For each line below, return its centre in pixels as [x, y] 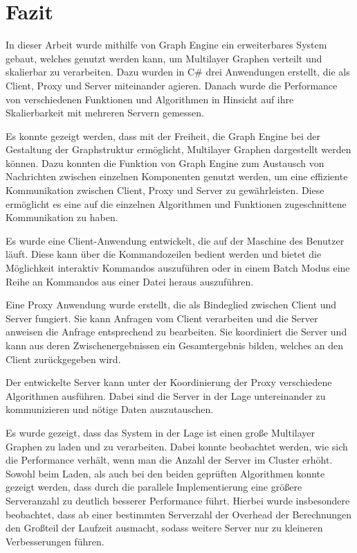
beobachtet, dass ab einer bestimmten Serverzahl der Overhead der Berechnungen [179, 514]
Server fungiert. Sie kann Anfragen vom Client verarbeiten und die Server [162, 318]
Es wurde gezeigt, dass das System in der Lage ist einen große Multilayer [161, 432]
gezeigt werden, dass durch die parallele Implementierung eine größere [154, 487]
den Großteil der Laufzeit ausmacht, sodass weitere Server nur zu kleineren [164, 528]
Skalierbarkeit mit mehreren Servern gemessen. [105, 113]
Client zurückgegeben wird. [63, 359]
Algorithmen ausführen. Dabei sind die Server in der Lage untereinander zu [166, 395]
